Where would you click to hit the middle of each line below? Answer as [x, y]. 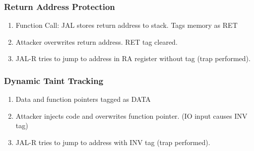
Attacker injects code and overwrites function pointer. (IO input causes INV [131, 115]
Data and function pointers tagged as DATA [83, 99]
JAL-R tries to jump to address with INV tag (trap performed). [113, 142]
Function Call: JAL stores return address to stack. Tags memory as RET [127, 25]
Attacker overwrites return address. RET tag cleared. [96, 41]
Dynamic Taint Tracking [54, 80]
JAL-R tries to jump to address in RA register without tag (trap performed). [133, 58]
